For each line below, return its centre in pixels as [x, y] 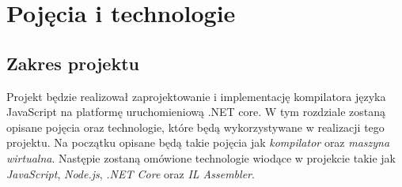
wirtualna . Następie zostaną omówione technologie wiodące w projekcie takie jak [201, 157]
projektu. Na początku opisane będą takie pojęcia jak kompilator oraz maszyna [198, 142]
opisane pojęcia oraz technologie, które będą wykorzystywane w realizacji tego [195, 127]
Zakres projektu [73, 63]
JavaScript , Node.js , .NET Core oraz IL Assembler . [131, 173]
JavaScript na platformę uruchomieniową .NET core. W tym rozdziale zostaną [196, 112]
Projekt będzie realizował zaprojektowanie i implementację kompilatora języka [196, 96]
